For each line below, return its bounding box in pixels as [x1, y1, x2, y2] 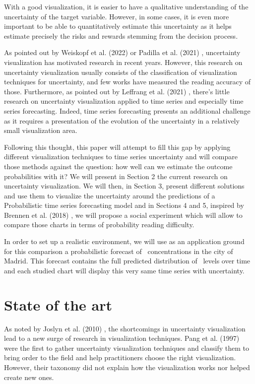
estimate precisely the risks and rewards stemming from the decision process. [4, 30, 238, 41]
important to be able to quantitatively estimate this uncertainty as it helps [4, 21, 232, 31]
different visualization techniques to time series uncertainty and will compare [4, 151, 238, 162]
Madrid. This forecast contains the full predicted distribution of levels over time [4, 256, 251, 266]
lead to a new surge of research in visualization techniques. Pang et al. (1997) [4, 333, 240, 343]
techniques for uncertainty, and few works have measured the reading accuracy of [4, 76, 251, 87]
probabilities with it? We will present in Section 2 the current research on [4, 171, 228, 181]
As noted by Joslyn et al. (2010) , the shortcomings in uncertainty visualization [4, 323, 246, 333]
